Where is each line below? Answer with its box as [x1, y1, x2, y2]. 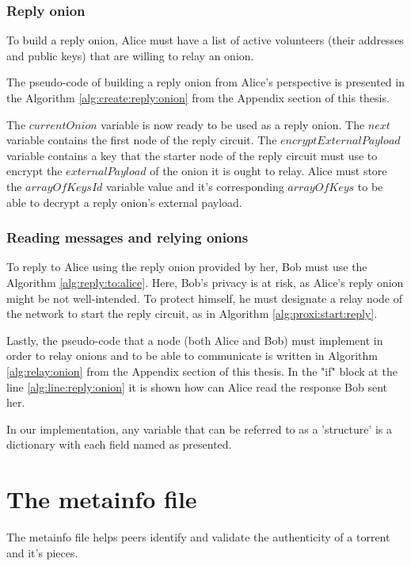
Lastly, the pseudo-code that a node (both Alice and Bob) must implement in [6, 331, 383, 348]
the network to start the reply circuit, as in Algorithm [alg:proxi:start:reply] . [6, 305, 378, 322]
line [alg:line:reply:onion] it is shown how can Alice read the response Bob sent [6, 378, 387, 395]
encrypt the [6, 163, 63, 179]
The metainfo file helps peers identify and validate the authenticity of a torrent [6, 529, 390, 545]
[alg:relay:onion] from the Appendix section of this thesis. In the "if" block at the [6, 362, 398, 379]
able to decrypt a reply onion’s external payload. [6, 193, 242, 210]
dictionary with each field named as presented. [6, 436, 232, 453]
